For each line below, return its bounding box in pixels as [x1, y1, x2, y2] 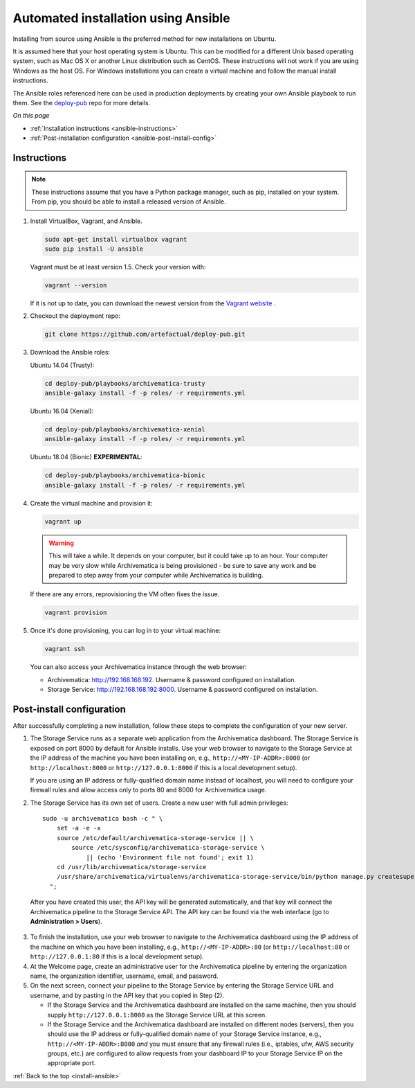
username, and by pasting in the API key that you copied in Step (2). [30, 991, 225, 999]
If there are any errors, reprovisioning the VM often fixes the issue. [30, 590, 220, 598]
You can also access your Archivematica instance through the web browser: [30, 663, 247, 671]
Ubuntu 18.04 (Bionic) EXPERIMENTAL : [30, 453, 142, 461]
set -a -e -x [56, 824, 101, 832]
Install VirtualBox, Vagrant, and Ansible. [30, 217, 143, 225]
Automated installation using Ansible [12, 10, 231, 26]
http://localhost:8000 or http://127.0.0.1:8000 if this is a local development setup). [30, 763, 297, 772]
